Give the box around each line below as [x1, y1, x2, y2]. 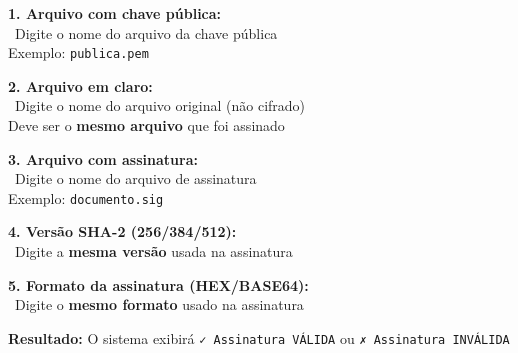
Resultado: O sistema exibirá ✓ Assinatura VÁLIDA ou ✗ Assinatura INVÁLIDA [8, 327, 510, 348]
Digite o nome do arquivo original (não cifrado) [14, 95, 306, 116]
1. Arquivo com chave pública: [8, 3, 222, 23]
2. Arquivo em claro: [8, 75, 153, 96]
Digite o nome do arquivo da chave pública [14, 22, 278, 43]
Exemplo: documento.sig [8, 187, 164, 208]
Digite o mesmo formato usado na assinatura [14, 294, 304, 315]
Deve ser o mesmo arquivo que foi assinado [8, 115, 285, 136]
